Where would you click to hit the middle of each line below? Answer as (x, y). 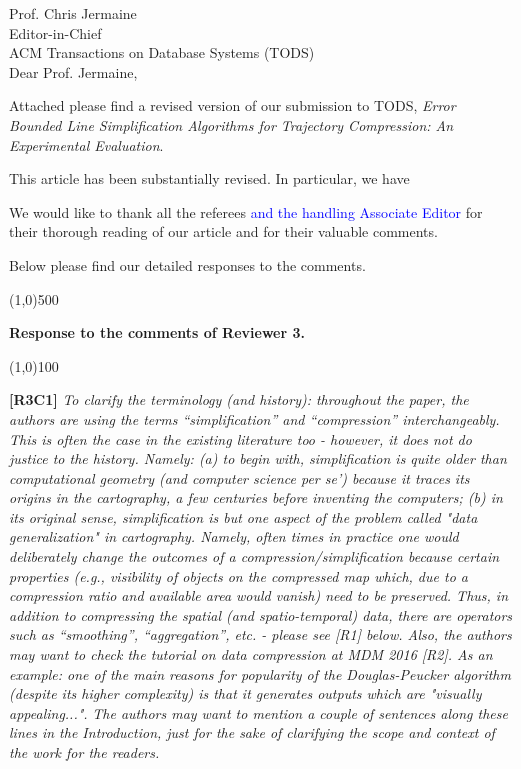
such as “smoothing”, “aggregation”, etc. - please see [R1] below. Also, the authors (260, 634)
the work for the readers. (84, 752)
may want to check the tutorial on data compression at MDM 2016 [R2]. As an (251, 654)
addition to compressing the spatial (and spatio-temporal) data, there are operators (261, 614)
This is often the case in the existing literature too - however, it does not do (240, 438)
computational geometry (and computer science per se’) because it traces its (239, 477)
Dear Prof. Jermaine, (73, 71)
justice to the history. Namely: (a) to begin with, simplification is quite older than (258, 458)
